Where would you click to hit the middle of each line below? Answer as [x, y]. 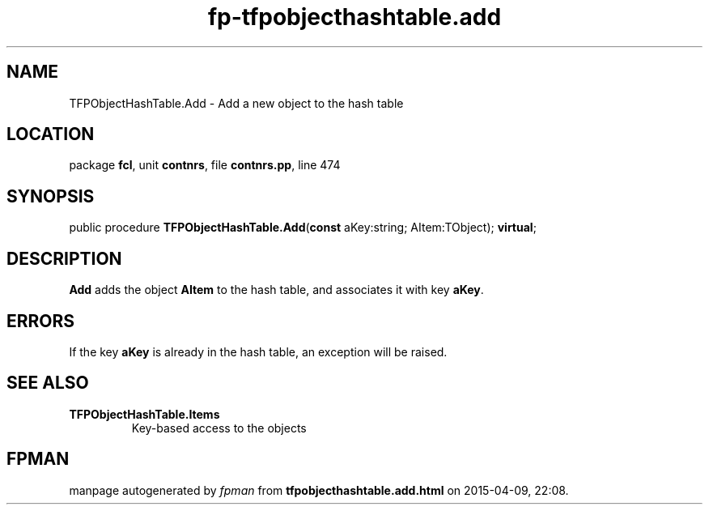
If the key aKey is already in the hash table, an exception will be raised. [258, 351]
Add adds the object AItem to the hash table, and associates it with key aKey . [276, 290]
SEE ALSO [48, 383]
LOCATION [51, 134]
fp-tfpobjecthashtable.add [354, 17]
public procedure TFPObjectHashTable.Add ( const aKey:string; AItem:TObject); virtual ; [303, 228]
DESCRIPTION [64, 258]
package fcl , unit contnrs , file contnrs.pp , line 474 [205, 165]
